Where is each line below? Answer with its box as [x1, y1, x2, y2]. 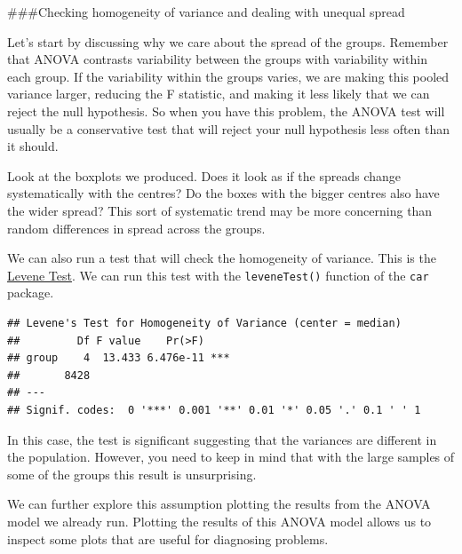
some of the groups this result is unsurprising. [7, 464, 257, 483]
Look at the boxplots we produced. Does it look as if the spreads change [7, 166, 402, 185]
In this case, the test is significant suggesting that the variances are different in [7, 430, 437, 448]
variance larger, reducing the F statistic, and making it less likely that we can [7, 84, 430, 103]
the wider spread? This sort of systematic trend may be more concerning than [7, 201, 433, 219]
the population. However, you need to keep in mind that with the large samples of [7, 447, 455, 466]
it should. [7, 137, 59, 155]
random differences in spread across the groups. [7, 218, 266, 237]
